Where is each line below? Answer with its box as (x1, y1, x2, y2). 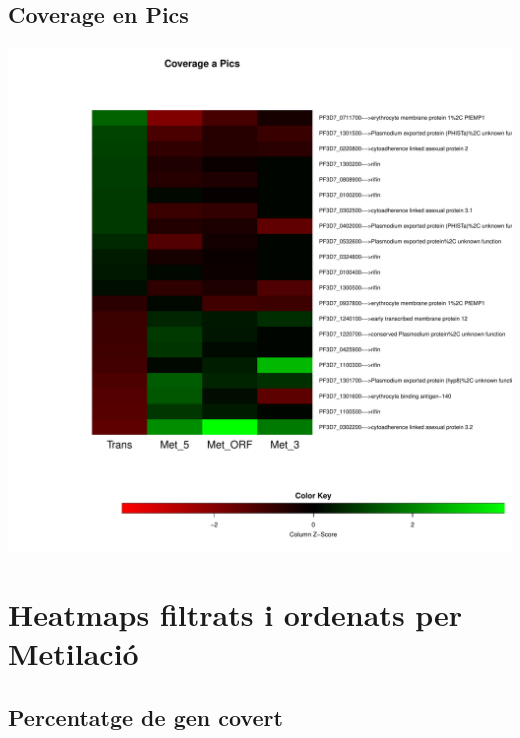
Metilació (8, 633, 139, 674)
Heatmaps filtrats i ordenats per (8, 593, 463, 634)
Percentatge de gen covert (8, 701, 283, 732)
